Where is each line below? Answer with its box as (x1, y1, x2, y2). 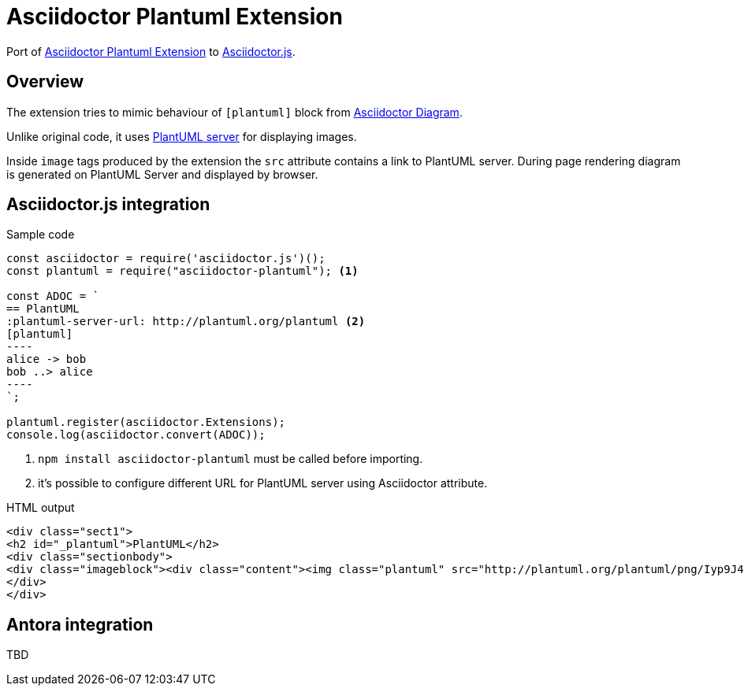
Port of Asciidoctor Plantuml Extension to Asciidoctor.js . (6, 44, 296, 58)
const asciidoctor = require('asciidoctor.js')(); (6, 252, 325, 265)
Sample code (6, 228, 75, 242)
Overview (6, 72, 84, 92)
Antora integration (6, 614, 154, 635)
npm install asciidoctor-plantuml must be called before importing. (38, 452, 423, 466)
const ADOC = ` (6, 290, 100, 303)
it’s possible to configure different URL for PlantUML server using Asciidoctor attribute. (38, 476, 488, 490)
